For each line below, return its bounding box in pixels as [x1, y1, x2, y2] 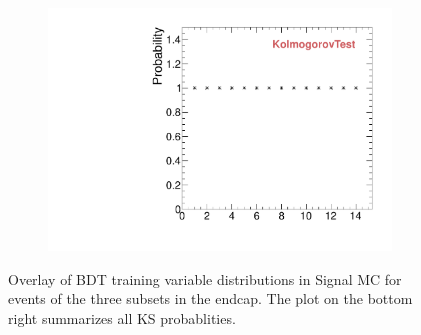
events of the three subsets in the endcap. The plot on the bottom [8, 288, 413, 309]
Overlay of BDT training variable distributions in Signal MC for [8, 268, 402, 289]
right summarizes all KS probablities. [8, 307, 236, 328]
